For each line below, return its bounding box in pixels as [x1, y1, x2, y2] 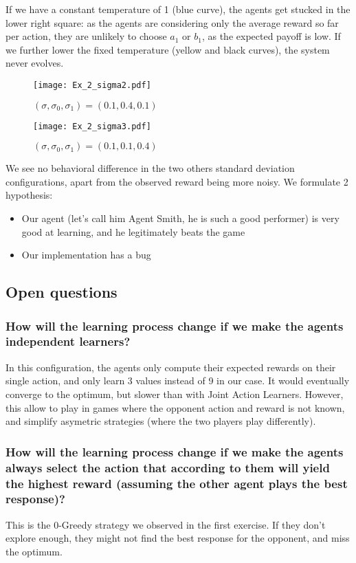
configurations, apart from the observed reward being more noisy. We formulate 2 [5, 174, 348, 188]
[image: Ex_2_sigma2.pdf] [33, 80, 151, 90]
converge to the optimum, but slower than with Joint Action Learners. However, [5, 386, 344, 401]
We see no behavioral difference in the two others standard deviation [5, 161, 295, 175]
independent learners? [5, 333, 131, 350]
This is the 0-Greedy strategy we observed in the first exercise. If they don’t [5, 517, 326, 531]
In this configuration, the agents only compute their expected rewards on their [5, 360, 336, 374]
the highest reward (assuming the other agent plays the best [5, 474, 348, 492]
